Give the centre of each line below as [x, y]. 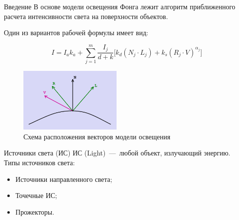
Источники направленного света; [64, 179]
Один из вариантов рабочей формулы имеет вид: [76, 33]
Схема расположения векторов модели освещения [97, 136]
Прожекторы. [35, 211]
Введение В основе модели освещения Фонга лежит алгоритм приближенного [120, 6]
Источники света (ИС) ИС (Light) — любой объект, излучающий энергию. [117, 153]
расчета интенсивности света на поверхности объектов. [86, 16]
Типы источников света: [40, 162]
